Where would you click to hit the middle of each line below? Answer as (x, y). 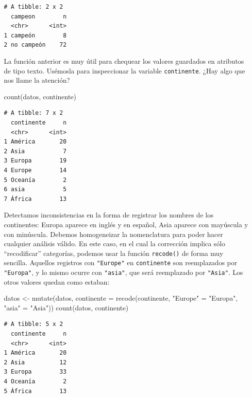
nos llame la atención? (37, 80)
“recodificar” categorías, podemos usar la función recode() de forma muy (114, 253)
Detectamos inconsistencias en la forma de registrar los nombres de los (109, 215)
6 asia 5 (35, 189)
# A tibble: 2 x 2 (34, 7)
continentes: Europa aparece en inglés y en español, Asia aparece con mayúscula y (126, 224)
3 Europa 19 (35, 161)
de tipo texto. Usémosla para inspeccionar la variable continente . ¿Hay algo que (125, 70)
